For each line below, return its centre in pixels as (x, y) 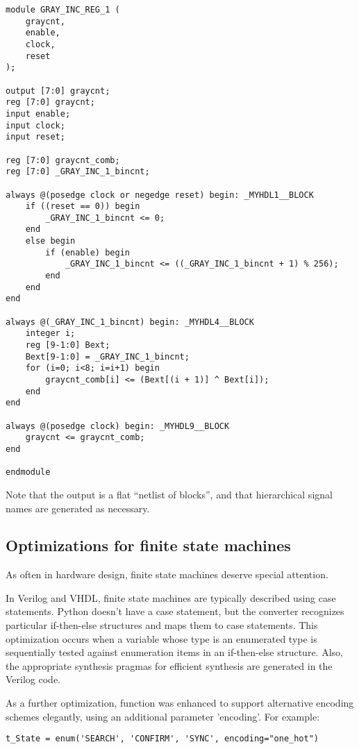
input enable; (38, 113)
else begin (50, 241)
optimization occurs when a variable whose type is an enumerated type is (161, 638)
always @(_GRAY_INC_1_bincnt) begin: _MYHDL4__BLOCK (130, 322)
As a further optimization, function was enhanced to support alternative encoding (180, 703)
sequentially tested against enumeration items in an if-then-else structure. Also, (174, 652)
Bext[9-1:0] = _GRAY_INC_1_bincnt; (107, 356)
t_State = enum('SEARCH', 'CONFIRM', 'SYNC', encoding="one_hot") (162, 739)
